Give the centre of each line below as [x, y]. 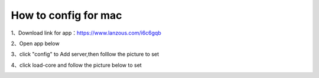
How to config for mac [66, 15]
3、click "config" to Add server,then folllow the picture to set [85, 54]
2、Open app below [35, 43]
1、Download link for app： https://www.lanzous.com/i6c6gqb [86, 33]
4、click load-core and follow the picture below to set [76, 65]
